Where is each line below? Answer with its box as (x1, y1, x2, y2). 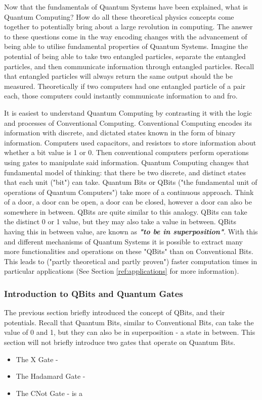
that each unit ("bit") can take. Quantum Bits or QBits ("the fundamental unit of (4, 177, 257, 187)
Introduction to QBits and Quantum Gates (4, 287, 183, 299)
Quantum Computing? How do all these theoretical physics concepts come (4, 11, 234, 22)
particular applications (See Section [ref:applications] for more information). (4, 266, 239, 276)
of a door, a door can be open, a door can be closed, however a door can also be (4, 196, 252, 207)
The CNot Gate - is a (16, 387, 82, 398)
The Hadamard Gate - (16, 371, 85, 381)
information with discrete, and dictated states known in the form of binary (4, 127, 236, 138)
